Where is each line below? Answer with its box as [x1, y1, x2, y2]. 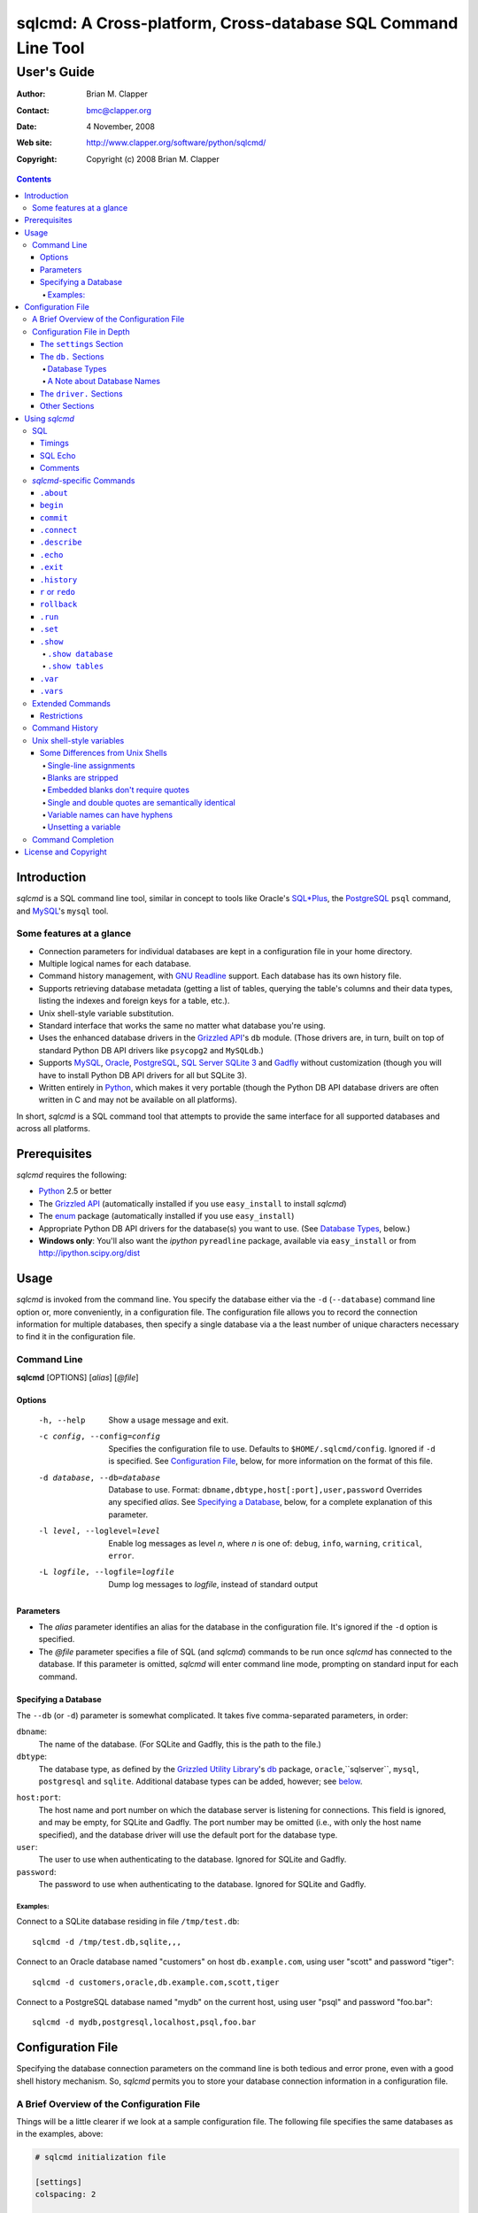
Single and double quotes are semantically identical [47, 797, 236, 807]
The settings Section [40, 339, 124, 350]
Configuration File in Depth [32, 326, 130, 336]
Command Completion [32, 834, 114, 844]
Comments [40, 463, 80, 474]
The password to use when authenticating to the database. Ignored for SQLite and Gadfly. [38, 1879, 366, 1890]
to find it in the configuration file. [16, 1331, 136, 1342]
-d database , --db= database [38, 1472, 161, 1483]
